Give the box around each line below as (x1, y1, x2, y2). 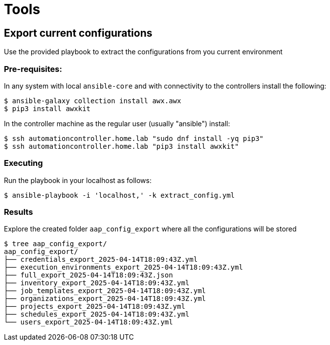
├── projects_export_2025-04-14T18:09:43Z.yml (4, 302, 185, 311)
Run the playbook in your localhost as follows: (4, 176, 152, 184)
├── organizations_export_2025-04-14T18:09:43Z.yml (4, 295, 206, 303)
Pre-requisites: (4, 64, 62, 74)
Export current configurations (4, 26, 153, 39)
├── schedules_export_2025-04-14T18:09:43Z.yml (4, 310, 190, 319)
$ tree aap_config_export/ (4, 240, 107, 248)
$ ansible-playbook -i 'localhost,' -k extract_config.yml (4, 191, 235, 199)
